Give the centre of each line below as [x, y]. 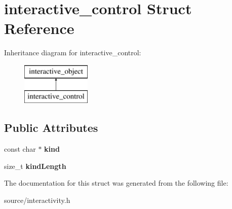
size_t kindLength [35, 166]
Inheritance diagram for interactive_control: [73, 53]
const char [20, 149]
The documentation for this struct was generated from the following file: [116, 183]
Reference [39, 28]
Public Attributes [51, 128]
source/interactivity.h [37, 200]
